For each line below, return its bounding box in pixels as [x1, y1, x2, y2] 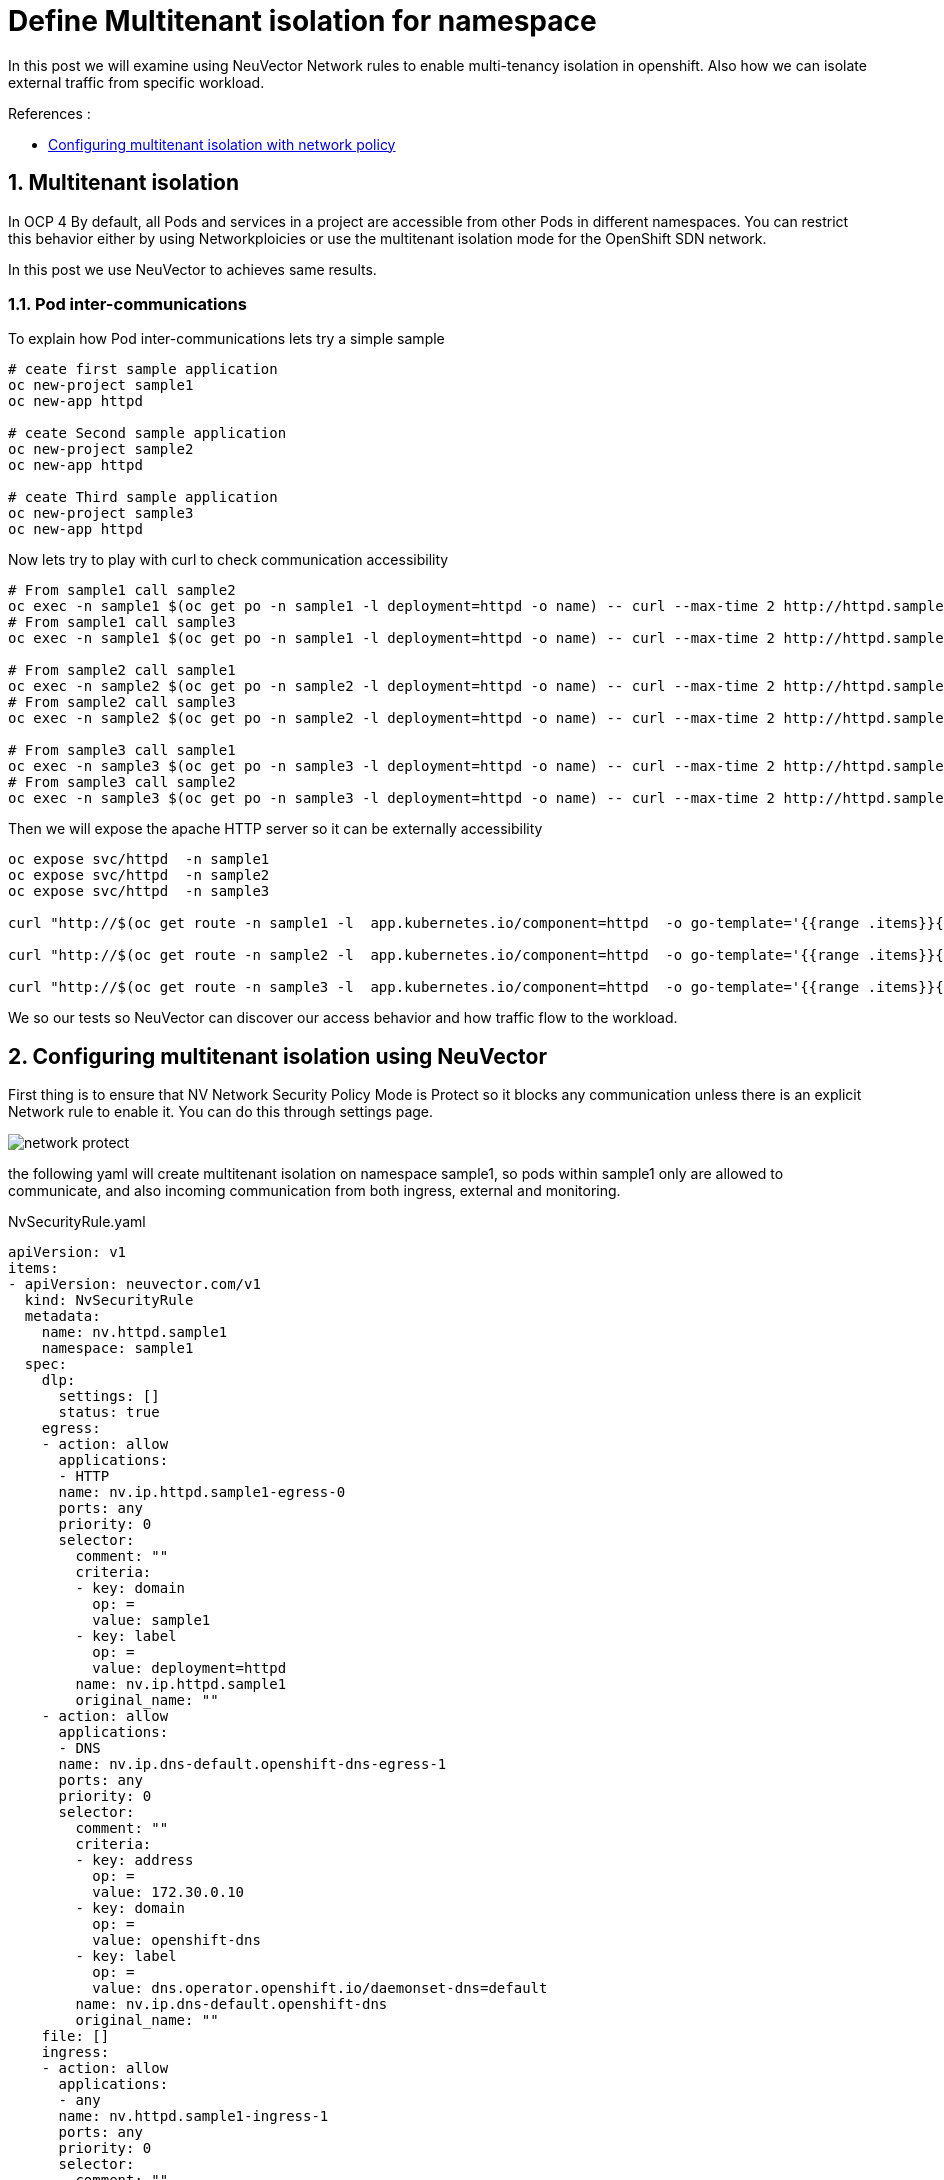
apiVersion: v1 [8, 1244, 127, 1261]
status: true [58, 1404, 160, 1421]
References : [8, 104, 91, 122]
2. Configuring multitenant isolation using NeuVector [8, 1043, 548, 1069]
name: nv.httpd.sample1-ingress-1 [58, 2108, 329, 2125]
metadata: [24, 1308, 101, 1325]
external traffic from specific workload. [8, 73, 265, 91]
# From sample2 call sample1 [8, 662, 236, 679]
